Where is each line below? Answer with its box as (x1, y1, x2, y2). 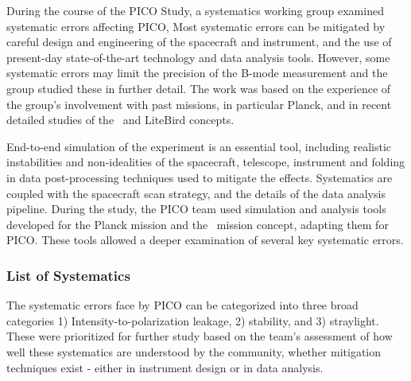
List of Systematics (6, 265, 130, 285)
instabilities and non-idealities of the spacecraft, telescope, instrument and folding (6, 154, 405, 170)
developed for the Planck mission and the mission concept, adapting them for (6, 216, 389, 232)
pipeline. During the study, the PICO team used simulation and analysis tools (6, 200, 386, 217)
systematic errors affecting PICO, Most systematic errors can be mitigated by (6, 17, 386, 34)
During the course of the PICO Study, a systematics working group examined (6, 2, 384, 18)
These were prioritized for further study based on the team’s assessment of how (6, 328, 393, 344)
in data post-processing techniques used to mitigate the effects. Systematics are (6, 169, 393, 185)
